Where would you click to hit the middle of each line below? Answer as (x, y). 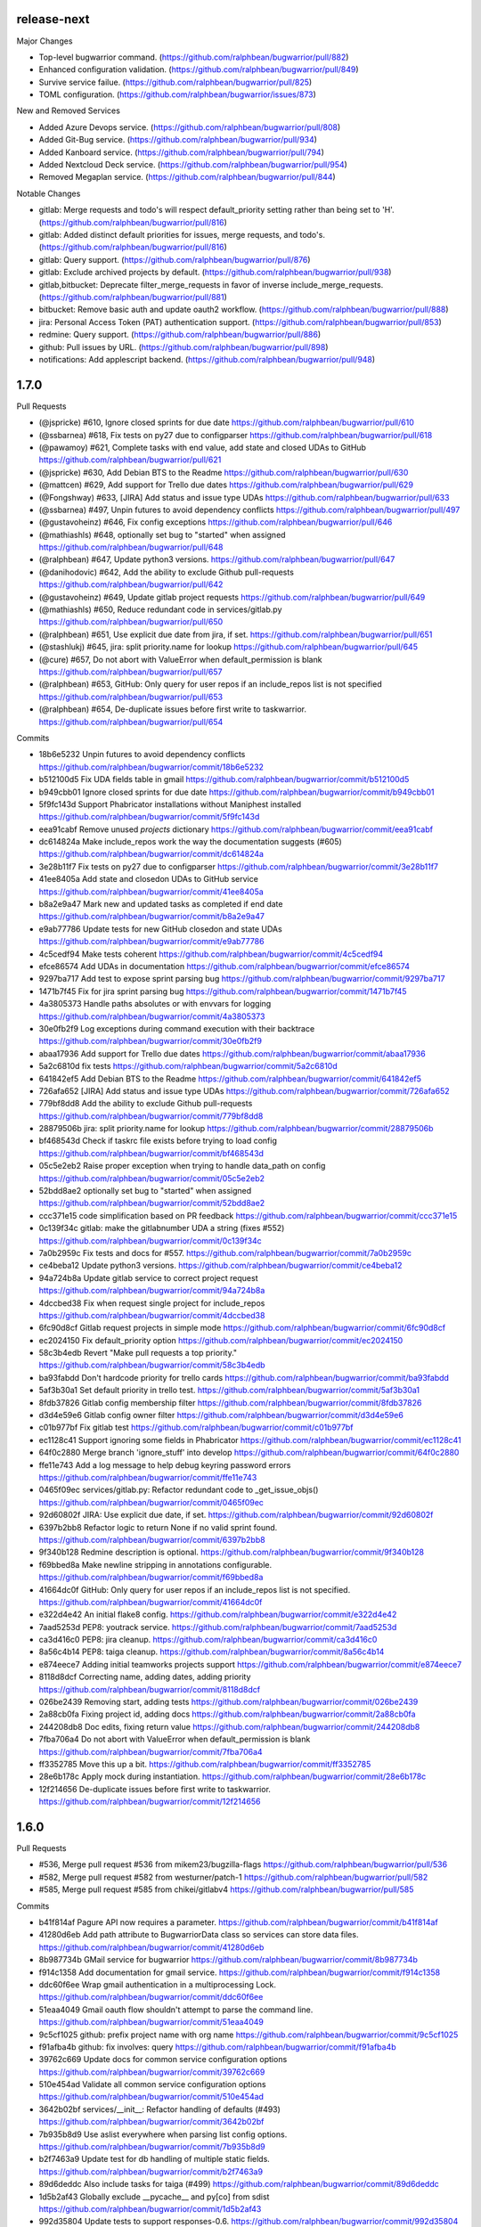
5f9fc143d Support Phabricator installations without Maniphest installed (170, 804)
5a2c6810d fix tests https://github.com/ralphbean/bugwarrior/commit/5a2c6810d (188, 1066)
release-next (53, 19)
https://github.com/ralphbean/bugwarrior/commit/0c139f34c (150, 1240)
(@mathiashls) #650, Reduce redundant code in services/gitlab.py (160, 609)
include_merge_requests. (337, 284)
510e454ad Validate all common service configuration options (152, 2084)
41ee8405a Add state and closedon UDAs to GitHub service (148, 879)
